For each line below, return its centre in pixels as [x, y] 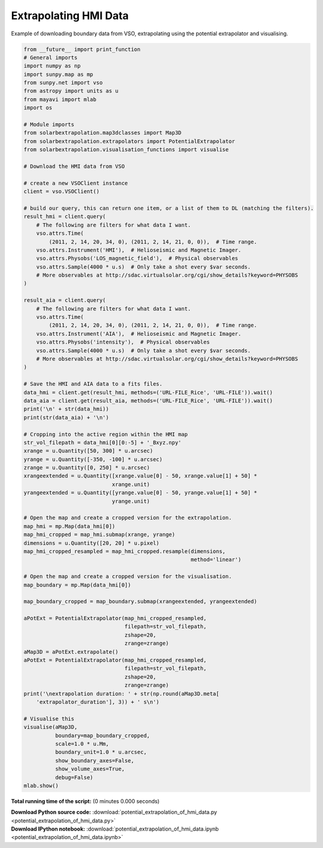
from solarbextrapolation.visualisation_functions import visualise [126, 150]
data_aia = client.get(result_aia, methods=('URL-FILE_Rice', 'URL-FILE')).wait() [148, 400]
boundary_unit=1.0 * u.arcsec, [101, 752]
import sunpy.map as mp [59, 74]
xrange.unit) [131, 484]
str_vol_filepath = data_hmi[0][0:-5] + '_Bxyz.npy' [103, 442]
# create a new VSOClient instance [76, 183]
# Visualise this [49, 719]
